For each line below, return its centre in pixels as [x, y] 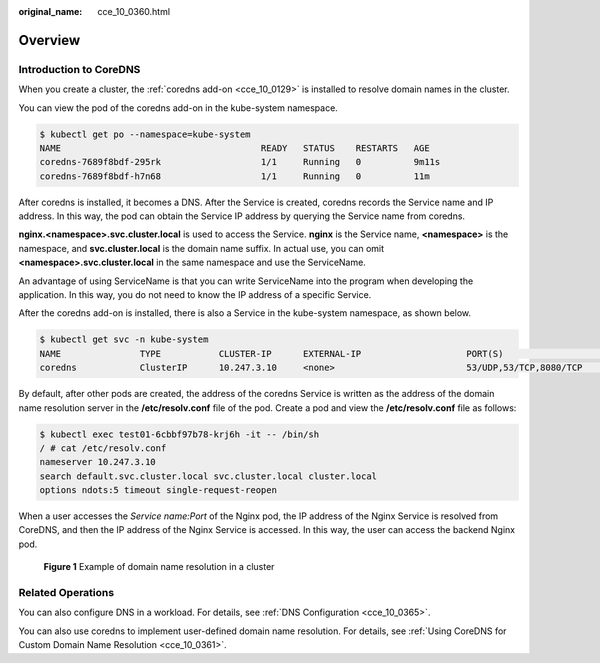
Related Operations [66, 593]
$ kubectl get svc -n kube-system [124, 339]
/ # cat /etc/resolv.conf [103, 448]
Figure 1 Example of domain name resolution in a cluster [159, 567]
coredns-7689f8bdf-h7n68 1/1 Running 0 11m [234, 176]
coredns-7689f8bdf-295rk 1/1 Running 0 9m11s [240, 162]
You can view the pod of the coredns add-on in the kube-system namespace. [178, 107]
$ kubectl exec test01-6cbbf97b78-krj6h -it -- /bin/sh [179, 434]
